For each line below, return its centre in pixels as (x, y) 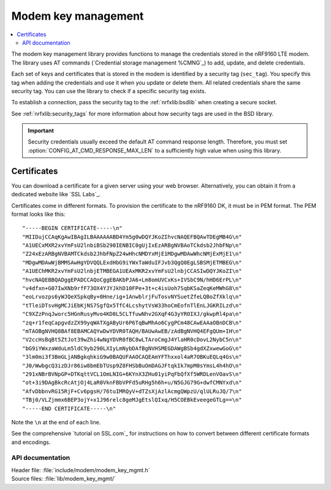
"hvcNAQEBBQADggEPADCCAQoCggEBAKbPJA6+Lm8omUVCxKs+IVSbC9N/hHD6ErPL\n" (132, 280)
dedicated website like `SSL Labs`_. (56, 194)
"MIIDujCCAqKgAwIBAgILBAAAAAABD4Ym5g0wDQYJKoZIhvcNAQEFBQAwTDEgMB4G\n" (132, 237)
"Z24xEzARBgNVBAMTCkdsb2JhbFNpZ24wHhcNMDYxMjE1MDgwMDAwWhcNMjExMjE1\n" (132, 254)
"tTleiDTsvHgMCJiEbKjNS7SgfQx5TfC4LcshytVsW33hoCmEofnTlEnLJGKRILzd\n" (132, 305)
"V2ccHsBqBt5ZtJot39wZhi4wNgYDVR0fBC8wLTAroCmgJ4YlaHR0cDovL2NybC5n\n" (132, 340)
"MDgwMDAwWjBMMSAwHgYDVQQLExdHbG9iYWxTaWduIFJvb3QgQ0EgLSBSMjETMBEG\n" (132, 262)
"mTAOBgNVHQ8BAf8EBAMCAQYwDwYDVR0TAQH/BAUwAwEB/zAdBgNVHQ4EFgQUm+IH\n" (132, 331)
